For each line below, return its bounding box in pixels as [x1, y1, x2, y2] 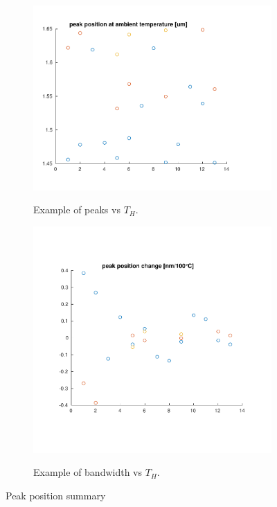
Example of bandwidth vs [33, 465, 143, 479]
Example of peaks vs [33, 202, 120, 217]
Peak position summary [6, 488, 106, 502]
